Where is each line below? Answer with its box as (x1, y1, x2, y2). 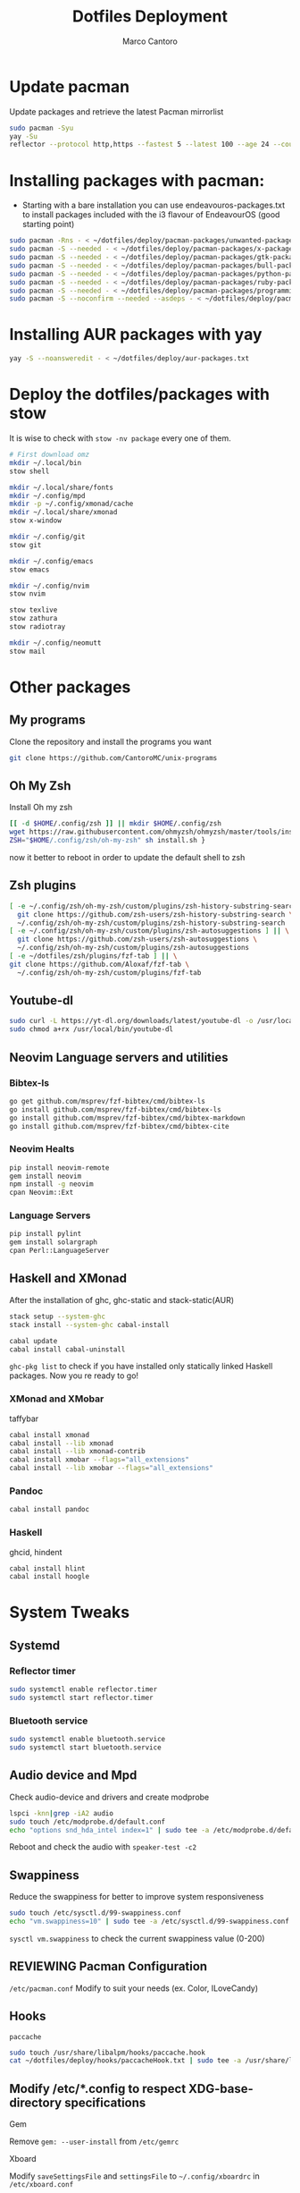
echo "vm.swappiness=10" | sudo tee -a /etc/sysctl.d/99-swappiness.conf (9, 1917, 290, 1926)
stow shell (9, 467, 50, 476)
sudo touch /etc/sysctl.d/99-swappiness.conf (9, 1909, 181, 1918)
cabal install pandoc (9, 1505, 90, 1514)
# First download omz (9, 450, 90, 459)
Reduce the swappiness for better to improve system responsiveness (9, 1892, 264, 1902)
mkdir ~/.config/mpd (9, 491, 87, 500)
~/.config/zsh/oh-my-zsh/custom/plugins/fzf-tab (17, 968, 202, 977)
